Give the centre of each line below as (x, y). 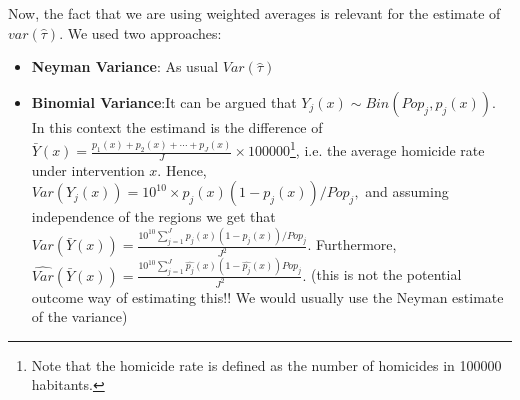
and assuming (407, 191)
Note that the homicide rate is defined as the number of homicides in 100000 (266, 364)
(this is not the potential (386, 274)
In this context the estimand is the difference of (177, 126)
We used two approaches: (144, 32)
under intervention (88, 169)
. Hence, (182, 169)
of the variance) (79, 316)
